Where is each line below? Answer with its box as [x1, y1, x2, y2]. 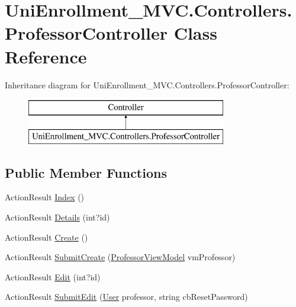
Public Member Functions [5, 163, 167, 181]
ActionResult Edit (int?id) [5, 270, 101, 283]
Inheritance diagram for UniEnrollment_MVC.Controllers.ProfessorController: [5, 78, 289, 91]
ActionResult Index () [5, 191, 85, 203]
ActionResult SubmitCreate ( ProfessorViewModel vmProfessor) [5, 251, 236, 263]
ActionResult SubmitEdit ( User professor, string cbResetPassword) [5, 290, 248, 303]
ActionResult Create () [5, 231, 88, 243]
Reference [5, 44, 87, 68]
